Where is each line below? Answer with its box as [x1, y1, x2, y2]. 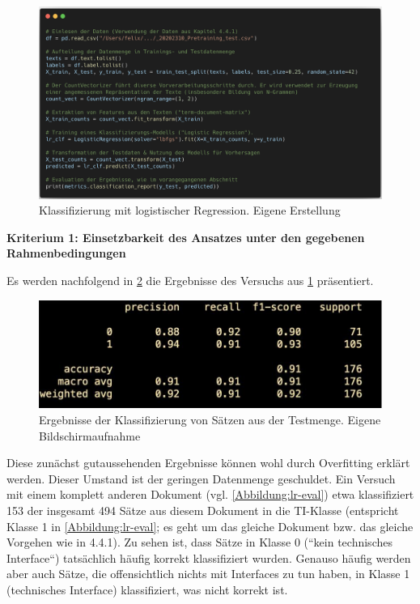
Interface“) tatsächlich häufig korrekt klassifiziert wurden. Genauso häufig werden [6, 549, 411, 566]
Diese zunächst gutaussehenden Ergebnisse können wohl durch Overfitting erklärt [6, 454, 410, 471]
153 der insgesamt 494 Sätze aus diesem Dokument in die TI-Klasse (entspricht [6, 502, 399, 519]
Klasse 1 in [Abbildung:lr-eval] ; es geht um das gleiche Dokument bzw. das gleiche [6, 517, 414, 534]
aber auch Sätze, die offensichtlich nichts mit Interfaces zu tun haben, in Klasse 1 [6, 565, 410, 582]
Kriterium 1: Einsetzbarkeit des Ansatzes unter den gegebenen [6, 228, 365, 245]
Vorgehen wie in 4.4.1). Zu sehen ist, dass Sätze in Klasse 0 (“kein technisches [6, 534, 392, 551]
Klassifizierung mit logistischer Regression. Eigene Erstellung [39, 202, 341, 219]
